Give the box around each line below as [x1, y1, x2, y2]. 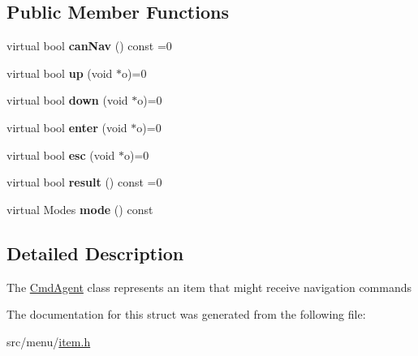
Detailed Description [6, 240, 184, 265]
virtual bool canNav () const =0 [6, 37, 172, 54]
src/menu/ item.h [6, 332, 91, 350]
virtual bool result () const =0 [6, 174, 162, 191]
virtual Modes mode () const [6, 200, 153, 217]
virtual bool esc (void [6, 146, 115, 163]
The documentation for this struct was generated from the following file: [6, 306, 366, 323]
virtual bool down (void [6, 92, 128, 109]
